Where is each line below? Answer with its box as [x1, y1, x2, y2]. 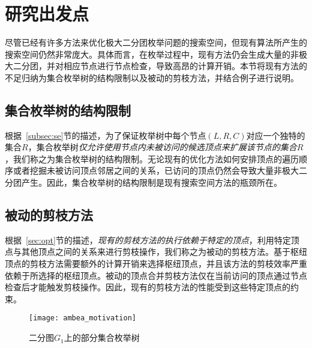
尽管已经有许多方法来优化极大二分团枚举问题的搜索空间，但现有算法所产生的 [5, 36, 307, 49]
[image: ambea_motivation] [29, 314, 136, 323]
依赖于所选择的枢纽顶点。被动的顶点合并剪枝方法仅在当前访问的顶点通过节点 [5, 269, 307, 281]
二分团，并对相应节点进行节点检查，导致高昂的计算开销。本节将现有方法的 [13, 60, 307, 72]
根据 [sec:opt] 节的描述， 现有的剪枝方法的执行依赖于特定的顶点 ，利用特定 [5, 233, 291, 246]
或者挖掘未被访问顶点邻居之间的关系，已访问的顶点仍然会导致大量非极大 [13, 164, 299, 177]
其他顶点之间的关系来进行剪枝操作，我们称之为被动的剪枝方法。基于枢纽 [21, 245, 307, 258]
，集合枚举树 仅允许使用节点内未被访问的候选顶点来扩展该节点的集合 [28, 141, 297, 153]
